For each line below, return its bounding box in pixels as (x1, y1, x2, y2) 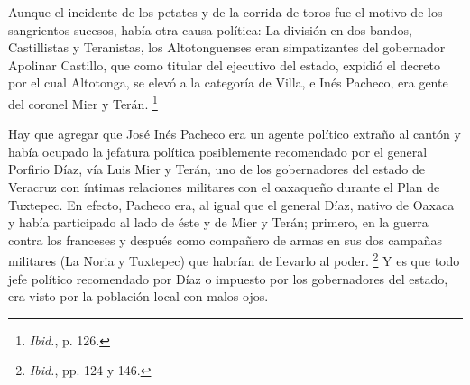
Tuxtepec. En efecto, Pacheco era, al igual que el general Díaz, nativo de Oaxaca (8, 195, 455, 214)
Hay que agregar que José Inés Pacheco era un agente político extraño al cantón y (8, 124, 461, 143)
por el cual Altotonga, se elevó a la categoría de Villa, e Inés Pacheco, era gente (8, 73, 448, 92)
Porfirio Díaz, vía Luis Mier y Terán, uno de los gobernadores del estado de (8, 160, 425, 179)
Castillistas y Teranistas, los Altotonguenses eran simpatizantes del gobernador (8, 38, 446, 57)
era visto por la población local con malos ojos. (8, 287, 269, 306)
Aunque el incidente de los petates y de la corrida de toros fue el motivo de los (8, 3, 443, 21)
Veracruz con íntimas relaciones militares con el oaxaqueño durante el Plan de (8, 178, 440, 196)
